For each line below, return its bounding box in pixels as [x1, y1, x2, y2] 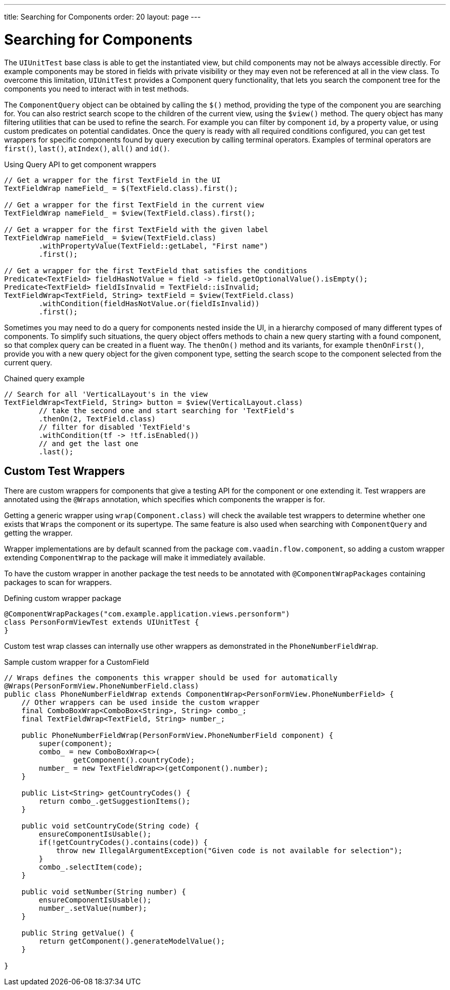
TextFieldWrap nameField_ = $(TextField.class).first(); [4, 184, 238, 192]
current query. [4, 358, 52, 367]
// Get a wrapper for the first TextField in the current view [4, 200, 264, 209]
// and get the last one [39, 439, 139, 448]
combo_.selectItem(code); [39, 863, 143, 872]
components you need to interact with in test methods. [4, 84, 189, 93]
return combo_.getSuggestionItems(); [39, 797, 191, 806]
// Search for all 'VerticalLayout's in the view [4, 390, 208, 398]
